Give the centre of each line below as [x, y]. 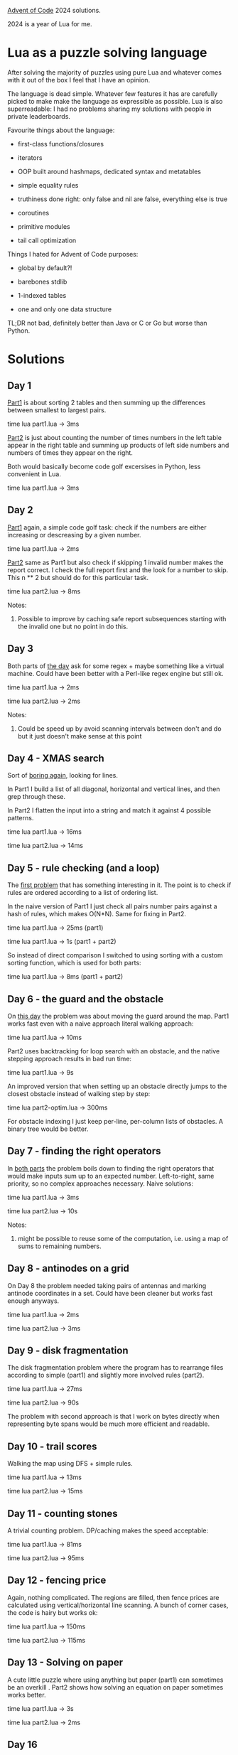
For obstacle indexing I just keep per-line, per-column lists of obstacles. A [115, 1121]
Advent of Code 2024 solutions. [54, 10]
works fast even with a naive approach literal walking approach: [101, 1024]
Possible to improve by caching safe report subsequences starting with [122, 618]
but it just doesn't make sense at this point [80, 736]
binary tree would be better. [48, 1129]
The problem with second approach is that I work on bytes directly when [114, 1417]
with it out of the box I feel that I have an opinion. [79, 80]
